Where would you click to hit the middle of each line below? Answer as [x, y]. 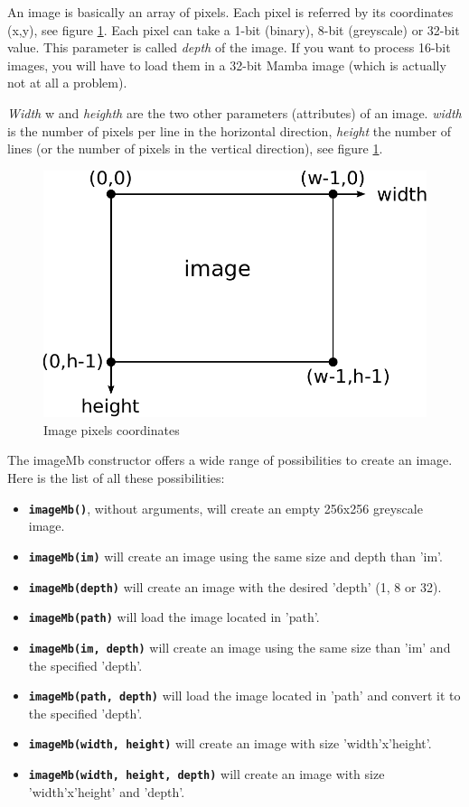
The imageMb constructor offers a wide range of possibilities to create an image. [230, 460]
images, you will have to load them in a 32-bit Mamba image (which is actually [227, 65]
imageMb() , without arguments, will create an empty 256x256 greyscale [225, 508]
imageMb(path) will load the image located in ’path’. [174, 617]
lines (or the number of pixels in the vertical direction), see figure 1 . [195, 148]
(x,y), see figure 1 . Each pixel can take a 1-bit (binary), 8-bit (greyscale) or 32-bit [234, 29]
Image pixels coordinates [112, 429]
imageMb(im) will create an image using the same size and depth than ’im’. [235, 556]
